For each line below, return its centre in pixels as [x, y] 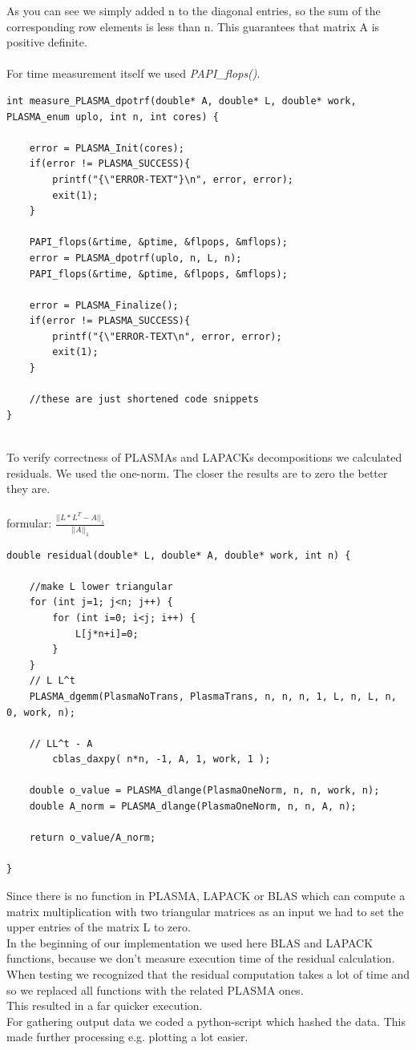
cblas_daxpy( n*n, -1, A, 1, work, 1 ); [162, 759]
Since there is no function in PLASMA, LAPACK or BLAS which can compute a [206, 896]
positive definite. [47, 42]
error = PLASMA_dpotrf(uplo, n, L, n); [135, 258]
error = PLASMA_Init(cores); [107, 148]
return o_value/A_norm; [93, 838]
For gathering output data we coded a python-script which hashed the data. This [206, 1021]
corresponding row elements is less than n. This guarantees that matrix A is [193, 26]
